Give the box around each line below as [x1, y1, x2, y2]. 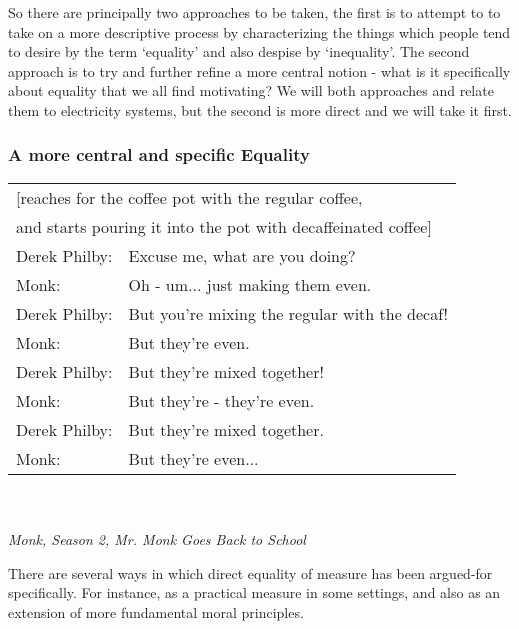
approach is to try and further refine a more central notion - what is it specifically [8, 60, 511, 81]
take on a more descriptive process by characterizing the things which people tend [8, 21, 511, 42]
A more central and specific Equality [8, 142, 310, 167]
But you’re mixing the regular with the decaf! [128, 301, 449, 325]
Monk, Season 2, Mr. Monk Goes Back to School [8, 528, 306, 549]
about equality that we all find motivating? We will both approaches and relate [8, 80, 494, 101]
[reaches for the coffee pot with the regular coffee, [16, 185, 363, 209]
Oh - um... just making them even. [128, 272, 372, 296]
